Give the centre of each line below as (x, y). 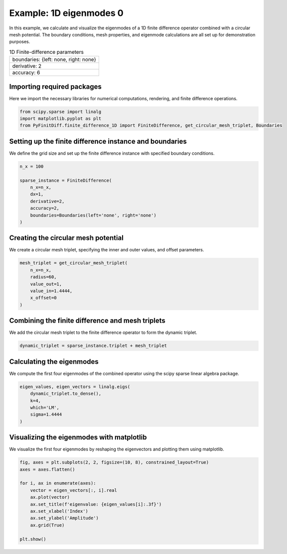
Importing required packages (56, 86)
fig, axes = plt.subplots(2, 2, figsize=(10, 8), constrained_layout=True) (114, 462)
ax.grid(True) (47, 525)
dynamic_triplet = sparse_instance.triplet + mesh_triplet (93, 346)
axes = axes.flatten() (47, 469)
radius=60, (43, 277)
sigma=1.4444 (46, 415)
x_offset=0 (43, 298)
